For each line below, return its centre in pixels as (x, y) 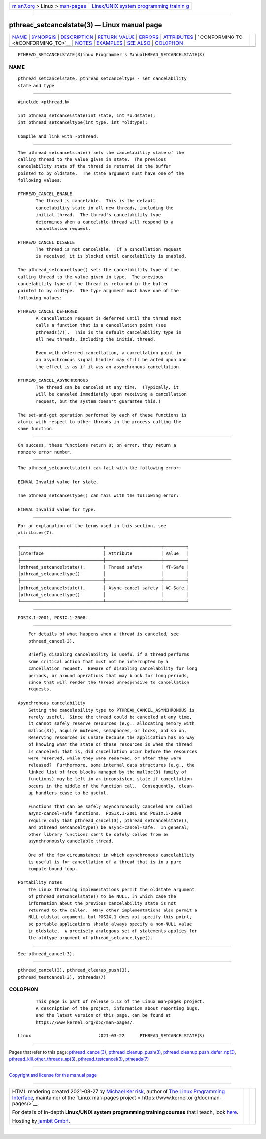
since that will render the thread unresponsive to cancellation (109, 682)
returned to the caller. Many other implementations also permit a (112, 910)
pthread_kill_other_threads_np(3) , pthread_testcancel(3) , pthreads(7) (79, 1059)
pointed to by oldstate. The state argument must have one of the (101, 173)
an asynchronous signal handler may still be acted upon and (111, 360)
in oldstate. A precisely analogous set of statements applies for (112, 931)
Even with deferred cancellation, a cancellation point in (109, 353)
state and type (36, 86)
